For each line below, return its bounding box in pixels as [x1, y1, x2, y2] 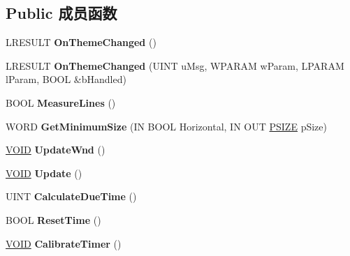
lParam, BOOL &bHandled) [6, 72, 126, 86]
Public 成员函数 [6, 2, 117, 24]
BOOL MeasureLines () [6, 95, 116, 110]
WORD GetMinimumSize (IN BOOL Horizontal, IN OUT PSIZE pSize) [6, 119, 327, 133]
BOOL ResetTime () [6, 212, 101, 227]
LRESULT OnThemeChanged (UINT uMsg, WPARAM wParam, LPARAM [6, 58, 344, 73]
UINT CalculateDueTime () [6, 189, 137, 204]
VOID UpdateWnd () [6, 142, 105, 157]
